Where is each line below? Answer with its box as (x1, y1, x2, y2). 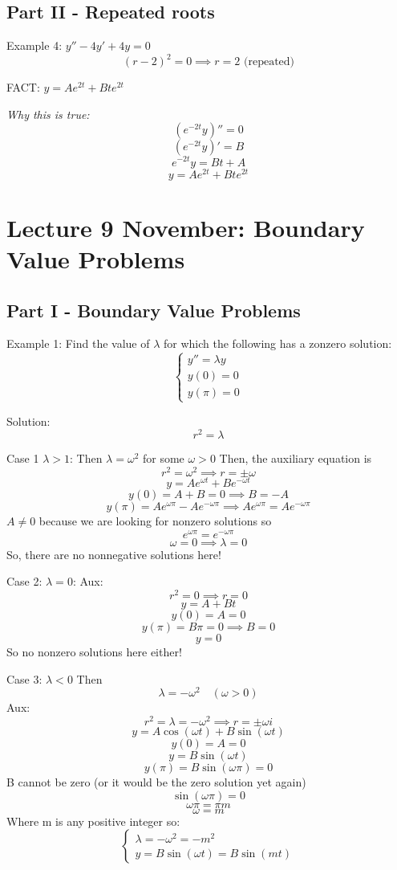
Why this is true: (6, 105, 90, 122)
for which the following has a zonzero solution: (164, 335, 392, 352)
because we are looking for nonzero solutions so (38, 513, 272, 529)
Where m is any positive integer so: (6, 812, 180, 829)
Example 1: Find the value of (6, 335, 150, 352)
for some (143, 450, 184, 467)
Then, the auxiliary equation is (219, 450, 372, 467)
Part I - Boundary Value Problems (6, 297, 301, 322)
